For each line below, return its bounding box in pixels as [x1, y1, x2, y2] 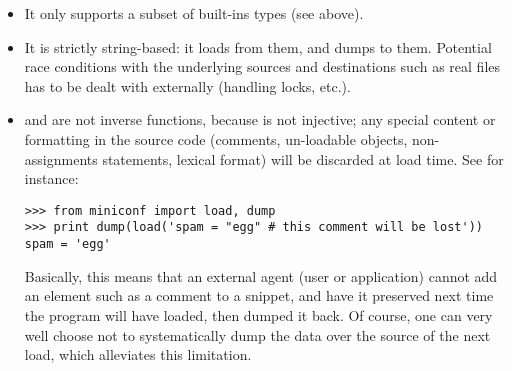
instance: [24, 168, 79, 189]
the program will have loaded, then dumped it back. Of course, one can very [24, 304, 493, 325]
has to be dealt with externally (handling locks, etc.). [24, 75, 351, 96]
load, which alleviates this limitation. [24, 344, 252, 365]
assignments [24, 148, 98, 169]
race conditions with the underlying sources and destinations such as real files [24, 56, 501, 77]
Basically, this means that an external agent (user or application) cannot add [24, 265, 498, 286]
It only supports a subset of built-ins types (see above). [24, 3, 364, 23]
